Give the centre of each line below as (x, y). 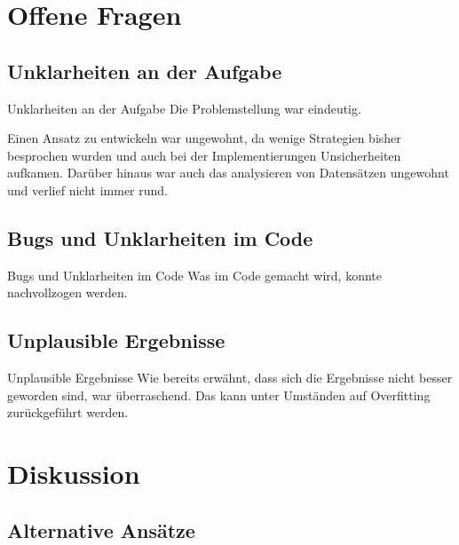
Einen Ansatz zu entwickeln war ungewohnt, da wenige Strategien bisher (204, 138)
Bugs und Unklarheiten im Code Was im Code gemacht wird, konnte (194, 275)
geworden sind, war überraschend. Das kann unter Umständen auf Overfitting (219, 395)
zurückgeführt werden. (68, 412)
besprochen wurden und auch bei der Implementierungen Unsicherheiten (204, 155)
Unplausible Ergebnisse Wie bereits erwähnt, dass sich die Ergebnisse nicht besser (230, 378)
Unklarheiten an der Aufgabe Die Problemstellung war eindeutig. (184, 108)
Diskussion (74, 474)
